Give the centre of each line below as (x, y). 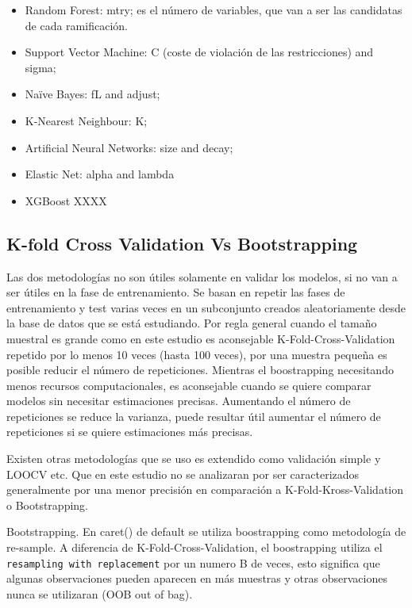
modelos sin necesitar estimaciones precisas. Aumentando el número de (179, 401)
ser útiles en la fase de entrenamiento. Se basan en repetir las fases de (176, 292)
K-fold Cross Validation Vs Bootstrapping (182, 243)
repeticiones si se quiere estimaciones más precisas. (130, 432)
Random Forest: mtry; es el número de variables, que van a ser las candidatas (214, 10)
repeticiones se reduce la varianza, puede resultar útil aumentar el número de (194, 416)
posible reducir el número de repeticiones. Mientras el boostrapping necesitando (200, 370)
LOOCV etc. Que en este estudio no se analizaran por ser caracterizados (183, 474)
